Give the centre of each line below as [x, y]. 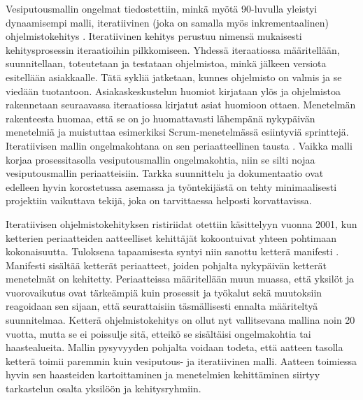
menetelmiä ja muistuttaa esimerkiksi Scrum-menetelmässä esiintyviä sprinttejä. [177, 132]
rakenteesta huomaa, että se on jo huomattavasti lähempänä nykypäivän [161, 118]
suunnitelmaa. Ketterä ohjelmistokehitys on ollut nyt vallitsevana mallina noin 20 [180, 320]
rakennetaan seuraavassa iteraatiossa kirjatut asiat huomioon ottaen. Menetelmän [181, 105]
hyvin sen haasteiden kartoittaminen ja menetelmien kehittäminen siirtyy [163, 374]
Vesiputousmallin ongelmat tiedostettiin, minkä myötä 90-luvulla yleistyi [162, 8]
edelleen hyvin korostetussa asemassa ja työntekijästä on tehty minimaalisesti [171, 186]
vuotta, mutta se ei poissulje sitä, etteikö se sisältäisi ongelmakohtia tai [158, 333]
